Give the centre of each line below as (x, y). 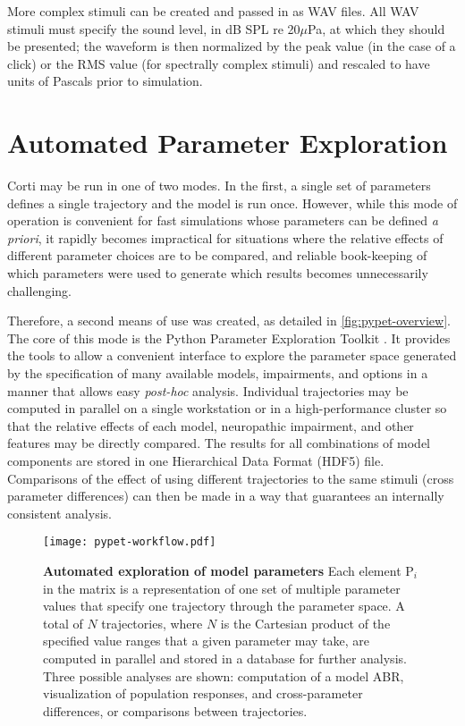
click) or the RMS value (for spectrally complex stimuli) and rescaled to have (219, 63)
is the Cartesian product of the (305, 623)
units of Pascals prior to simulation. (105, 81)
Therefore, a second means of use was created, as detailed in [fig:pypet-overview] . (229, 321)
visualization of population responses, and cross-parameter (203, 693)
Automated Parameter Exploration (228, 143)
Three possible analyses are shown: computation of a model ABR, (224, 675)
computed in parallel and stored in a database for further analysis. (225, 658)
